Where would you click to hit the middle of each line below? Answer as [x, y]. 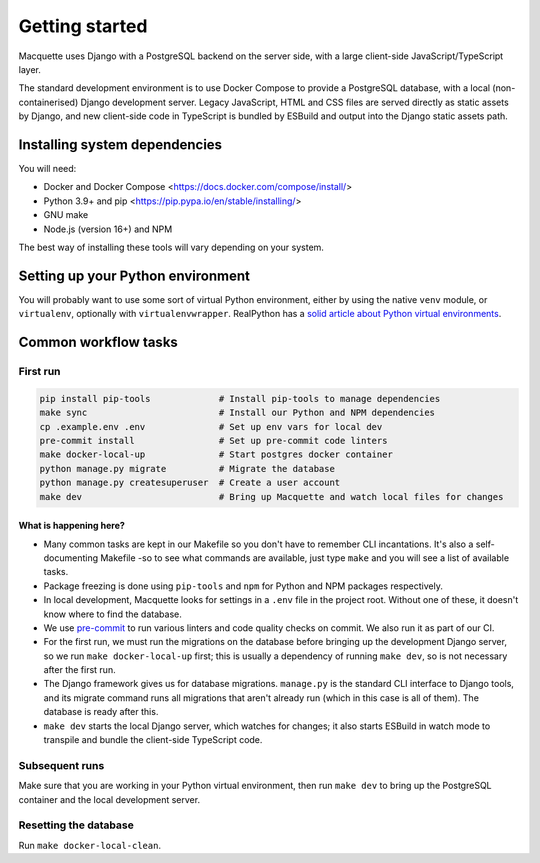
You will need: [47, 169]
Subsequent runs [61, 765]
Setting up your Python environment [134, 275]
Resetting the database [76, 825]
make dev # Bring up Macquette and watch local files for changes [271, 496]
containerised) [48, 102]
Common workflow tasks [98, 342]
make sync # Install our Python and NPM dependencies [237, 413]
